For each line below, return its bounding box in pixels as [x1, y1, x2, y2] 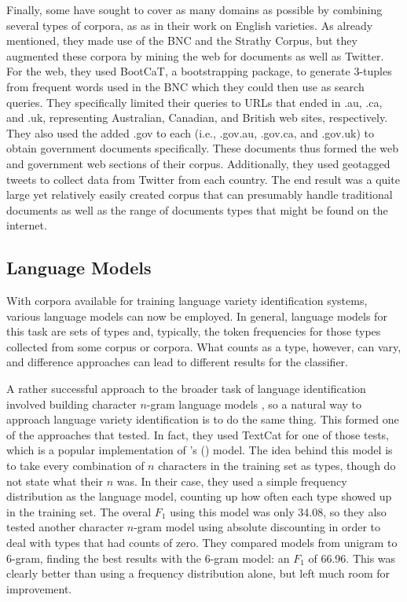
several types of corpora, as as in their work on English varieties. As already [6, 17, 373, 33]
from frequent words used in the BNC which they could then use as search [6, 78, 365, 94]
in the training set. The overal [6, 503, 152, 519]
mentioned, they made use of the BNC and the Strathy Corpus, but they [6, 32, 357, 49]
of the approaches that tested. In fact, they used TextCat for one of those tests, [6, 426, 390, 442]
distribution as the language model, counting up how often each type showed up [6, 488, 392, 505]
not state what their [6, 472, 104, 489]
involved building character [6, 395, 137, 412]
